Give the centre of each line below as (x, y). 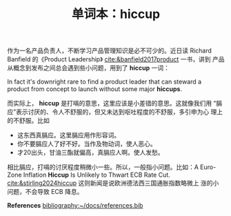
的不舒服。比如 (28, 121)
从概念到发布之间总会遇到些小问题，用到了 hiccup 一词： (89, 68)
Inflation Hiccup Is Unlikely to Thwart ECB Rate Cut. (97, 175)
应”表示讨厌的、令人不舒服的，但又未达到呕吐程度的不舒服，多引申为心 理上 (115, 112)
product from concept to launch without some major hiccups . (95, 89)
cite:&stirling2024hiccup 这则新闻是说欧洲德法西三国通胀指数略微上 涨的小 (113, 183)
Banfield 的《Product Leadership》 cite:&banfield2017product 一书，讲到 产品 (116, 59)
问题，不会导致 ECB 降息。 (45, 192)
